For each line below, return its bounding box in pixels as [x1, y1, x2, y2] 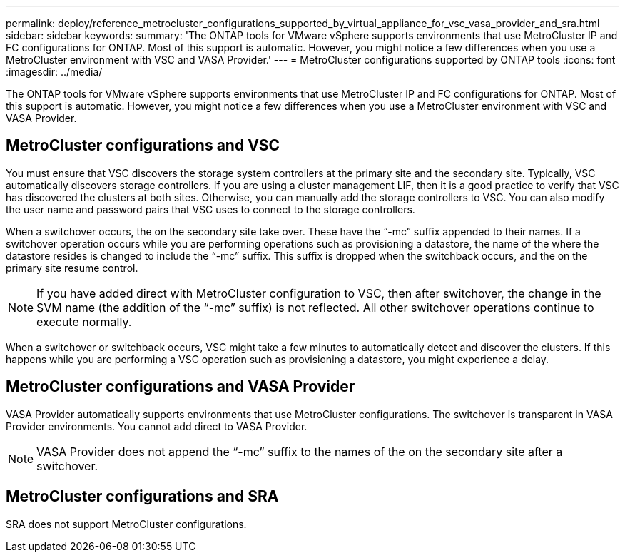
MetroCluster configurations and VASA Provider [6, 377, 355, 396]
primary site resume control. [6, 261, 138, 274]
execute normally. [36, 314, 132, 329]
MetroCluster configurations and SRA [6, 487, 279, 506]
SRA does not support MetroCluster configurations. [6, 517, 247, 530]
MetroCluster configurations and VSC [6, 136, 280, 155]
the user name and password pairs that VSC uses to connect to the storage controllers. [6, 203, 415, 215]
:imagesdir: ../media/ [6, 66, 103, 78]
